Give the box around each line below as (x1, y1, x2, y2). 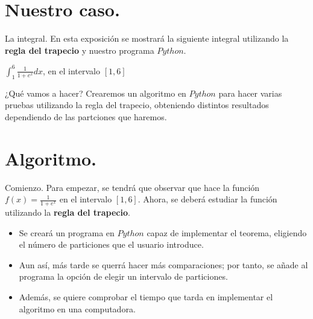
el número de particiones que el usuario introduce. (19, 238, 204, 251)
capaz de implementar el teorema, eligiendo (147, 226, 307, 239)
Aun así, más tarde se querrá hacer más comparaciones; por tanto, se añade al (19, 258, 308, 271)
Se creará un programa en (19, 226, 115, 239)
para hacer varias (218, 86, 282, 99)
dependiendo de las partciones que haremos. (5, 110, 167, 123)
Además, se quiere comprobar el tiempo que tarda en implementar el (19, 290, 273, 303)
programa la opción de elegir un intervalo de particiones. (19, 270, 228, 283)
